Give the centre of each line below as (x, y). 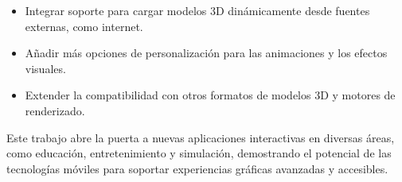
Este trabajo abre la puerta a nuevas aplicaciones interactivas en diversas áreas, (201, 137)
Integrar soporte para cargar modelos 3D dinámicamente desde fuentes (197, 10)
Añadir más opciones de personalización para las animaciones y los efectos (206, 53)
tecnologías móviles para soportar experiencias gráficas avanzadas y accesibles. (197, 168)
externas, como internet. (84, 26)
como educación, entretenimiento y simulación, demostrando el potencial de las (199, 153)
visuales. (45, 68)
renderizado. (55, 110)
